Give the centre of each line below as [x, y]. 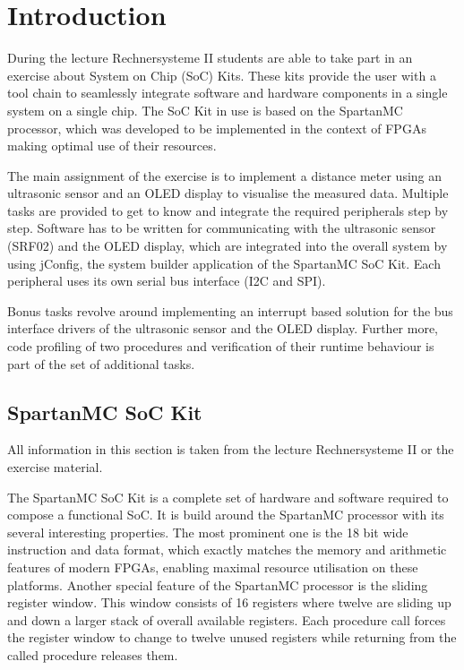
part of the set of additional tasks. [101, 363]
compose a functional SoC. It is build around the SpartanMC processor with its [226, 515]
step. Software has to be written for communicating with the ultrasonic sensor [222, 228]
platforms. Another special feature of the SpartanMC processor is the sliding [218, 584]
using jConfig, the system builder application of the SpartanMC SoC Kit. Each [224, 263]
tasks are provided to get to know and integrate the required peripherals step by [228, 210]
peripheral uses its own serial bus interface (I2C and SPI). [167, 281]
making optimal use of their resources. [112, 146]
